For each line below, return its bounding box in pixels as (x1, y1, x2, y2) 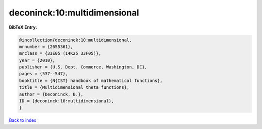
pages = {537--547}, (19, 71, 68, 77)
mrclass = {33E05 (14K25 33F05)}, (19, 51, 101, 56)
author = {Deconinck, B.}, (19, 91, 83, 97)
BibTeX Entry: (9, 24, 37, 30)
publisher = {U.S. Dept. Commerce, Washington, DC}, (19, 64, 147, 70)
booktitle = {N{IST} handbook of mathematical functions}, (19, 78, 163, 83)
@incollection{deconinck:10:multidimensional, (19, 37, 132, 43)
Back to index (9, 117, 36, 123)
